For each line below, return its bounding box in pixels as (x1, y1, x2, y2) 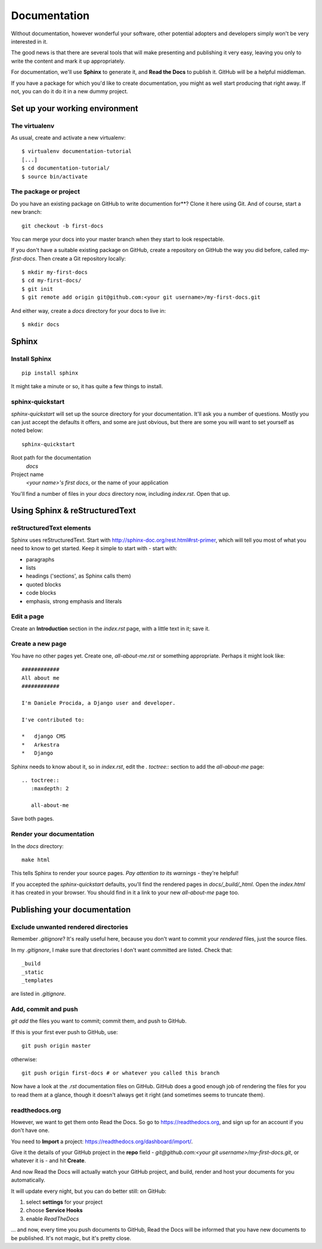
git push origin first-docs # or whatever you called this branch (21, 1070, 220, 1076)
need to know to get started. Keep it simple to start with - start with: (11, 545, 177, 552)
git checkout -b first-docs (21, 222, 104, 229)
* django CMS (21, 733, 66, 740)
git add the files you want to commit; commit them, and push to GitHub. (11, 1017, 187, 1024)
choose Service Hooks (26, 1207, 83, 1214)
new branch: (11, 208, 42, 216)
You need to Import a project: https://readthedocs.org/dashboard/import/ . (11, 1138, 193, 1145)
